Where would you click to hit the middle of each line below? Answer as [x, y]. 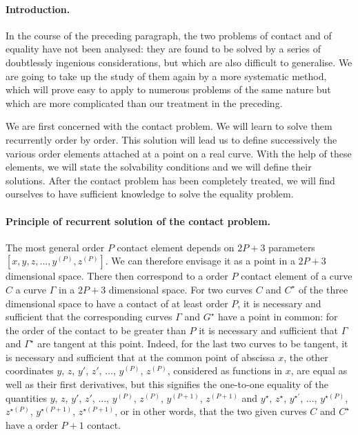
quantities [26, 397]
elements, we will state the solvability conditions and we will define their [159, 167]
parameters [292, 247]
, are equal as [319, 370]
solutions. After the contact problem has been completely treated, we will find [170, 180]
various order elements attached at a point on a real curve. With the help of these [179, 153]
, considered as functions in [225, 370]
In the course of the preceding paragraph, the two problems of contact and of [169, 35]
